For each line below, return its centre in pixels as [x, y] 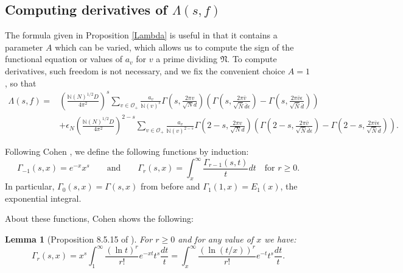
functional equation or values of [64, 59]
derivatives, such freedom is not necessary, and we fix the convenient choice [145, 70]
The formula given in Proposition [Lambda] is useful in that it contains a [141, 35]
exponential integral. [43, 198]
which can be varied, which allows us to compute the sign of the [174, 47]
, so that [21, 83]
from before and [170, 186]
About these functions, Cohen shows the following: [99, 218]
